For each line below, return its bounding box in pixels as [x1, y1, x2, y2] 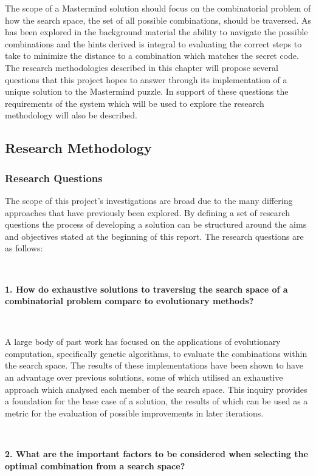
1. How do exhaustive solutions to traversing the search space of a [5, 282, 288, 295]
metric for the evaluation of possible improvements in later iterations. [5, 406, 264, 419]
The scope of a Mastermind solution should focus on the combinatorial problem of [5, 2, 311, 14]
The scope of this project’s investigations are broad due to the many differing [5, 194, 293, 206]
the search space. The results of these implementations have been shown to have [5, 359, 303, 372]
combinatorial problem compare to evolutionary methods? [5, 294, 254, 307]
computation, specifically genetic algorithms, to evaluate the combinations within [5, 347, 307, 359]
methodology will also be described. [5, 109, 137, 121]
